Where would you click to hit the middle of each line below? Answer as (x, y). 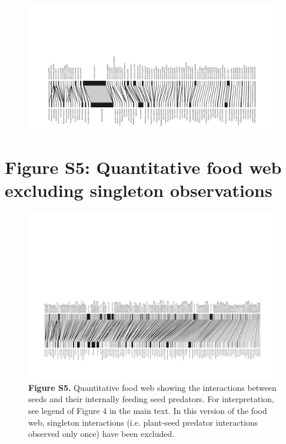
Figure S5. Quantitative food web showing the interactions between (152, 387)
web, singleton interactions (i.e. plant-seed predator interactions (143, 422)
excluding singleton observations (139, 190)
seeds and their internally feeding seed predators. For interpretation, (151, 399)
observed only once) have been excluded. (102, 434)
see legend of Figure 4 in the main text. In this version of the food (148, 411)
